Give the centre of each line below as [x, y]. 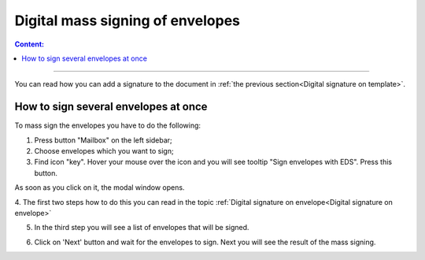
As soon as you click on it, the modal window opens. [100, 188]
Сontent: [30, 44]
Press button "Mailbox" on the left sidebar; [103, 140]
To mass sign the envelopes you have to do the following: [107, 125]
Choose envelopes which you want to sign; [104, 151]
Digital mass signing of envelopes [127, 20]
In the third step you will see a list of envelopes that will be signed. [142, 228]
